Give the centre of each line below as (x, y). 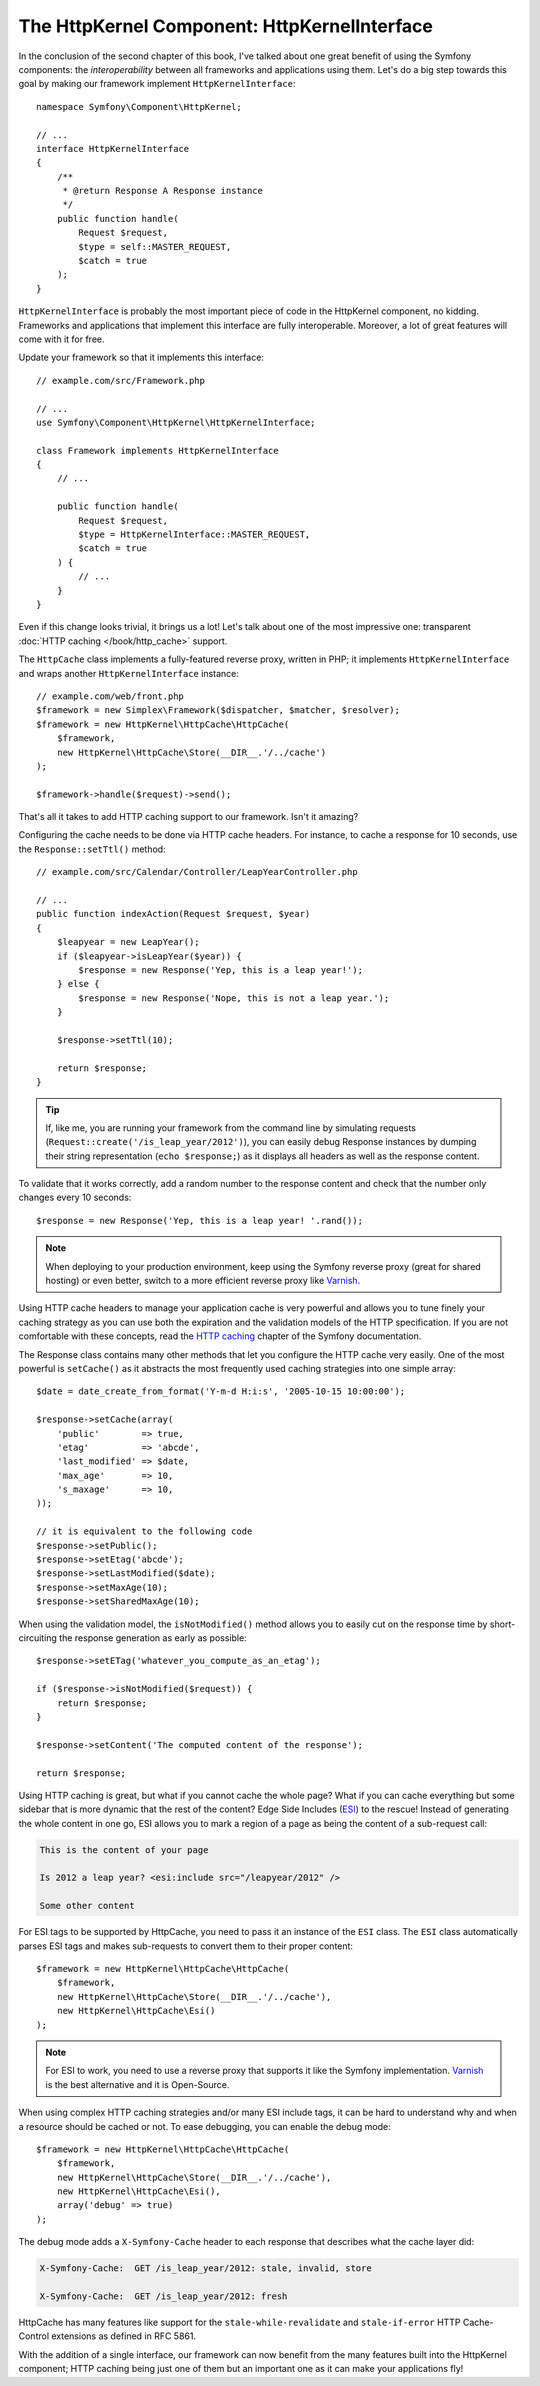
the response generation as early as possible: (152, 1638)
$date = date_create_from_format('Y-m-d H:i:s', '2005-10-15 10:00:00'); (221, 1391)
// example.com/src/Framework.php (120, 380)
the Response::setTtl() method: (92, 849)
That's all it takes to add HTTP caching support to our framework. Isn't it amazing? (188, 817)
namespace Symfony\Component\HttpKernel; (139, 106)
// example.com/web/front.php (110, 696)
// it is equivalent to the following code (144, 1531)
